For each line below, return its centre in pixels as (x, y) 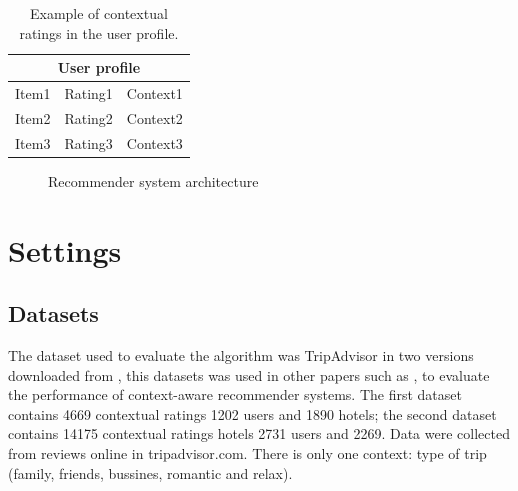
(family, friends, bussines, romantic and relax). (150, 472)
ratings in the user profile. (99, 32)
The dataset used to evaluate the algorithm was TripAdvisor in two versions (241, 354)
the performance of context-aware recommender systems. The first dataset (235, 394)
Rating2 (88, 117)
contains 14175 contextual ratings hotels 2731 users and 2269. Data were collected (259, 433)
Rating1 (88, 93)
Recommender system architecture (153, 180)
